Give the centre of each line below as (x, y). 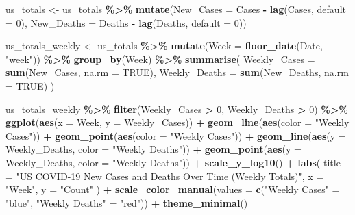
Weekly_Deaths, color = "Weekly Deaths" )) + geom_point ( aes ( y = (154, 149)
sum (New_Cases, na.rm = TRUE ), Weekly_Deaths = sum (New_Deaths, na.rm (177, 72)
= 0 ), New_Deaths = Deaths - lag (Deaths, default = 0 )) (126, 22)
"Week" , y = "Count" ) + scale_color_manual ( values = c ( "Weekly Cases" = (173, 189)
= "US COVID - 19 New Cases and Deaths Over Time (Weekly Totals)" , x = (165, 176)
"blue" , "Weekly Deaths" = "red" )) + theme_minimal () (127, 202)
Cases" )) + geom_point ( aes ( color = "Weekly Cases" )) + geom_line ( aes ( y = (176, 135)
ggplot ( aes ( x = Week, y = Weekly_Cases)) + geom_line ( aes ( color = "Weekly (177, 122)
